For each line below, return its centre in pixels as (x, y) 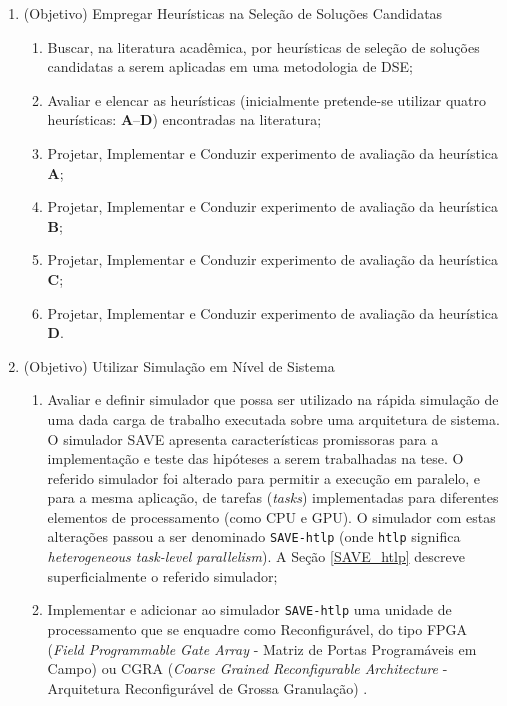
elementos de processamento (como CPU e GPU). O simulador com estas (271, 516)
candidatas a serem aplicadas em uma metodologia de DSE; (230, 66)
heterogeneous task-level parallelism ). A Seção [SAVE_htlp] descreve (256, 556)
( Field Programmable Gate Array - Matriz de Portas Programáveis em (262, 648)
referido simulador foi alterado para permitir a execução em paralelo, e (264, 477)
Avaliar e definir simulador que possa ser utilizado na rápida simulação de (273, 399)
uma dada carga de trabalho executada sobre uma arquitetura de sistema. (273, 418)
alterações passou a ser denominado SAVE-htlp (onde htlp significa (254, 536)
